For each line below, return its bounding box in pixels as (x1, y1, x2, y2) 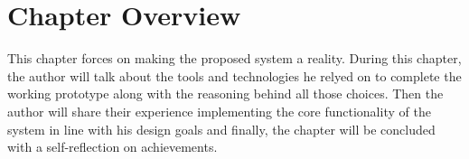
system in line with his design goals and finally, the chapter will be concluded (7, 119, 436, 138)
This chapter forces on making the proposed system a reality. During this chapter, (7, 49, 462, 68)
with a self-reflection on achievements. (7, 137, 218, 156)
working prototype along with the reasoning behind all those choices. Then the (7, 84, 444, 103)
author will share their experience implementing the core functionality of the (7, 101, 431, 120)
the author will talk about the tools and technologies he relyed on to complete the (7, 66, 462, 85)
